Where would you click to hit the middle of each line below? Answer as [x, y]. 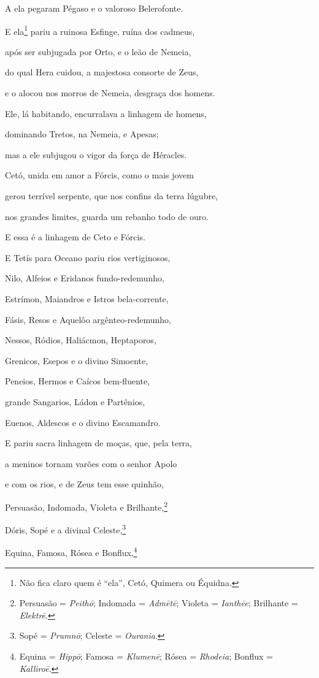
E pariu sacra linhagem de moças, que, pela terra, [99, 443]
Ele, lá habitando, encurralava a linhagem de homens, [106, 113]
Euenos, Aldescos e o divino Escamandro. [83, 422]
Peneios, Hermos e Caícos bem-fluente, [78, 381]
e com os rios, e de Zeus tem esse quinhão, [84, 484]
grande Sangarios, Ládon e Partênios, [75, 401]
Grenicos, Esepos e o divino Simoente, [77, 360]
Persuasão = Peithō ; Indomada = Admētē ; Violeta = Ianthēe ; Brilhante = [159, 603]
